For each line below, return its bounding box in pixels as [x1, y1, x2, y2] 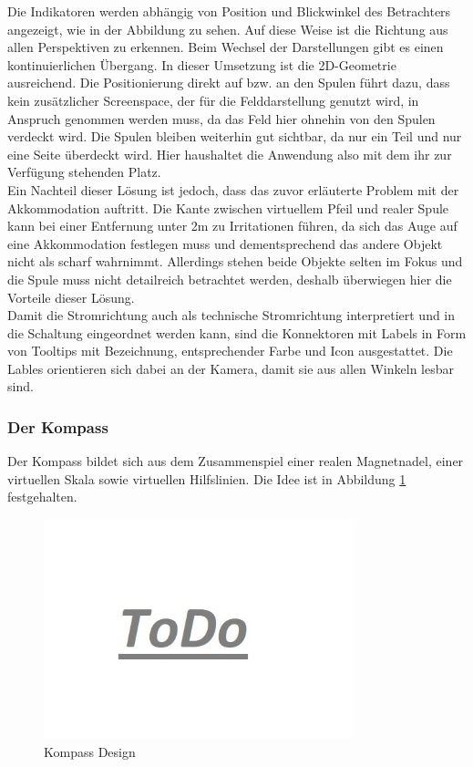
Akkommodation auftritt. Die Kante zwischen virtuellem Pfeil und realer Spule [7, 198, 449, 217]
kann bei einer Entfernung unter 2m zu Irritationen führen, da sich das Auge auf [7, 216, 458, 235]
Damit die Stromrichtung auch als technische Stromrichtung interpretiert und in [7, 306, 456, 325]
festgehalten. [7, 487, 77, 506]
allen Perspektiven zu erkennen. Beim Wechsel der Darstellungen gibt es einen [7, 37, 444, 57]
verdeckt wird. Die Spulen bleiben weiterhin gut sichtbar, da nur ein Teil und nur [7, 127, 462, 146]
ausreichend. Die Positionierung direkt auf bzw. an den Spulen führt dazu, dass [7, 73, 450, 92]
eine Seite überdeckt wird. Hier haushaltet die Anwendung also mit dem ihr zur [7, 144, 452, 163]
